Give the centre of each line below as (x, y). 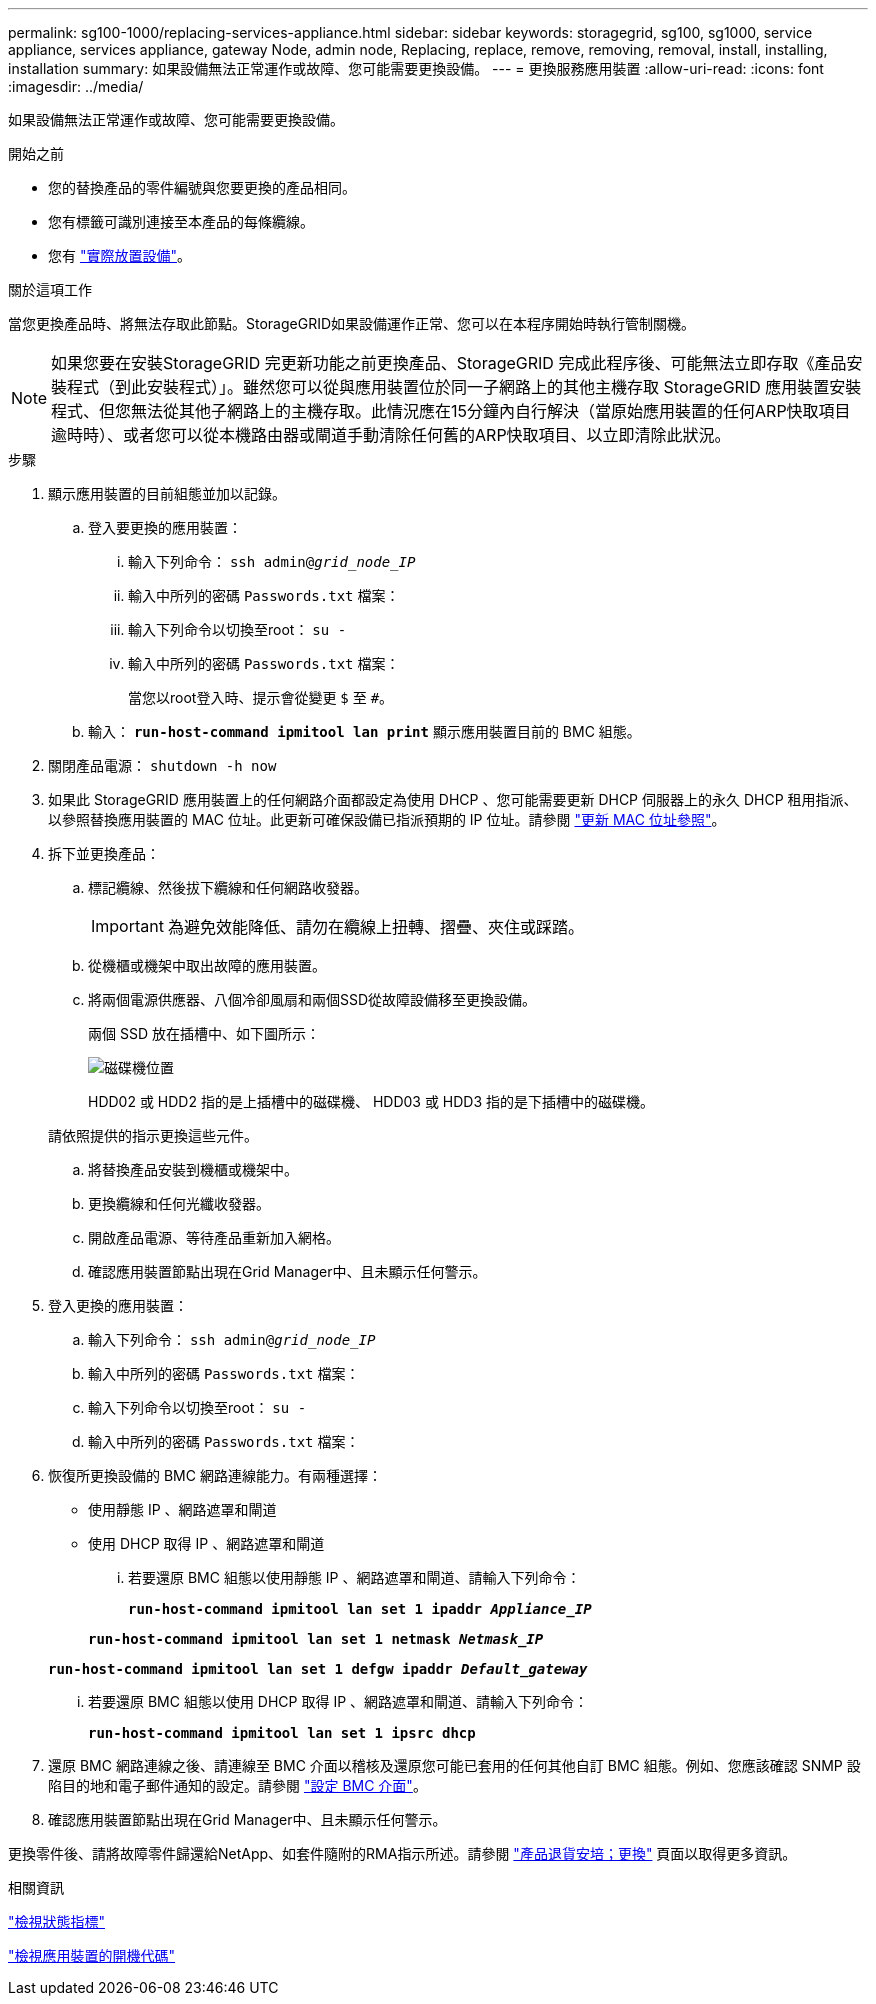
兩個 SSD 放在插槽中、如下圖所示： (204, 1033)
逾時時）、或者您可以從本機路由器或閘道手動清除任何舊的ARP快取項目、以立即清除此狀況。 (391, 435)
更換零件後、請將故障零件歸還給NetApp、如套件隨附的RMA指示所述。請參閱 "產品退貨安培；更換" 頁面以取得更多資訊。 (402, 1853)
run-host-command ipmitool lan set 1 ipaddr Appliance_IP (360, 1609)
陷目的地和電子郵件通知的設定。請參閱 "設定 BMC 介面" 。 (237, 1785)
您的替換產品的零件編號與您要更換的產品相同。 (202, 187)
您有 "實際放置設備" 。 (119, 255)
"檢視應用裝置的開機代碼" (92, 1955)
